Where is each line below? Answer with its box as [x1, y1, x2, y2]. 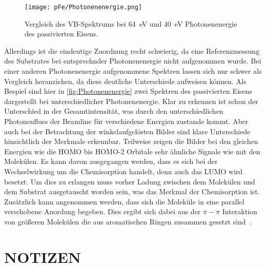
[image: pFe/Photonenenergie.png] [25, 4, 142, 11]
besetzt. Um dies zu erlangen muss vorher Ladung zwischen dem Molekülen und [4, 176, 255, 187]
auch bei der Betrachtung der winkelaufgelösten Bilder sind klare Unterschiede [4, 126, 251, 136]
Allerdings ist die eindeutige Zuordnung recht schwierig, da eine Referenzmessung [4, 45, 260, 56]
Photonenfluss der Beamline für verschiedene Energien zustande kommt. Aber [4, 116, 249, 126]
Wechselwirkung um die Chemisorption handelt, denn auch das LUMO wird [4, 166, 243, 176]
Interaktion [222, 206, 257, 217]
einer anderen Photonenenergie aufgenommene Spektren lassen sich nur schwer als [4, 66, 262, 76]
